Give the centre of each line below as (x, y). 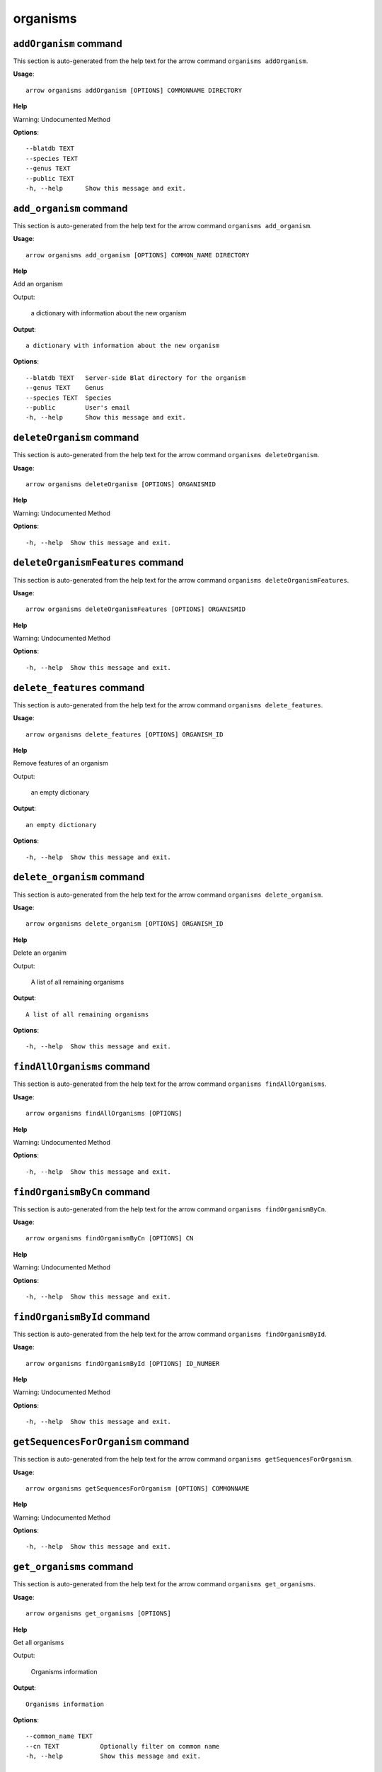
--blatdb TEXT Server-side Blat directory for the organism (136, 378)
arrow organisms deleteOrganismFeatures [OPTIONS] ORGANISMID (136, 609)
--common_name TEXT (59, 1736)
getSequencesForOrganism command (101, 1442)
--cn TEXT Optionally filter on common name (123, 1746)
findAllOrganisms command (82, 1067)
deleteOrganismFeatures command (98, 562)
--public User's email (78, 407)
